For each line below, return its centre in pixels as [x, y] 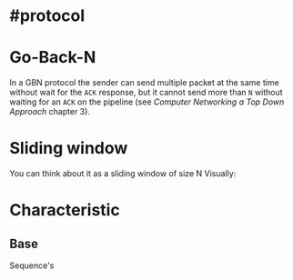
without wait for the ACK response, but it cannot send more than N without [146, 93]
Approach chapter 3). [50, 112]
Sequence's [32, 265]
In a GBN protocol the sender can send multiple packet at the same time [144, 83]
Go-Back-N [53, 58]
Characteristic [65, 210]
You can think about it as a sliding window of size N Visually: [123, 174]
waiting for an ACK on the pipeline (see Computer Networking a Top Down [147, 102]
